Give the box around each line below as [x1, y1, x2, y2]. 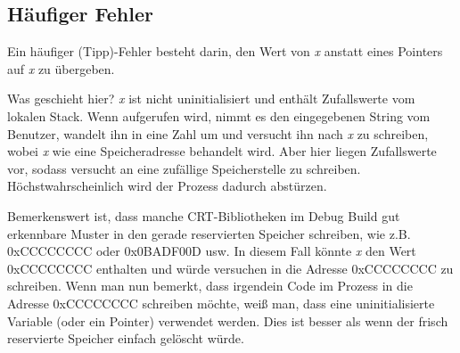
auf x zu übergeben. [7, 59, 115, 78]
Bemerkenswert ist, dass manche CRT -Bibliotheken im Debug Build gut [7, 206, 400, 225]
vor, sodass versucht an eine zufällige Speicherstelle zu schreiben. [7, 159, 361, 177]
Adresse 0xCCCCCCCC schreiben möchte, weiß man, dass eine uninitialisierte [7, 293, 435, 312]
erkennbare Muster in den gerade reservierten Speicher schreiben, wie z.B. [7, 224, 411, 242]
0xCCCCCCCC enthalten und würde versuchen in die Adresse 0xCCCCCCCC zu [7, 259, 454, 277]
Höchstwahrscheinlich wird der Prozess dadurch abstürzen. [7, 176, 327, 195]
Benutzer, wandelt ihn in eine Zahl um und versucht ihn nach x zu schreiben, [7, 124, 429, 143]
